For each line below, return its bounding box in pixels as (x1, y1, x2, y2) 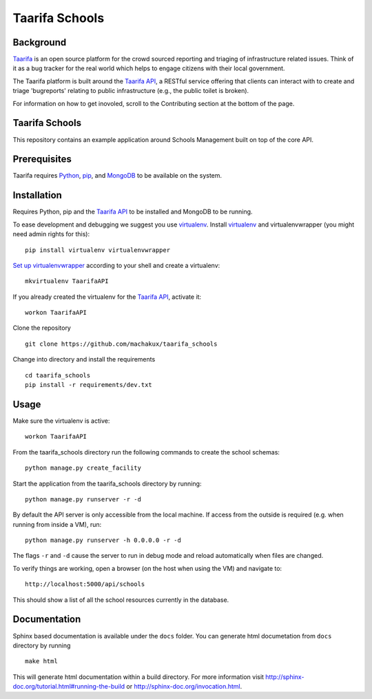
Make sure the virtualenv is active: (12, 417, 110, 425)
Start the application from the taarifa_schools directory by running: (12, 479, 202, 488)
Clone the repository (12, 324, 72, 332)
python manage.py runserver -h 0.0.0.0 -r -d (25, 536, 182, 544)
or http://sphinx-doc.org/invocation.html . (126, 682, 242, 691)
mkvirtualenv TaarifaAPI (25, 278, 109, 285)
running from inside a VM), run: (12, 520, 102, 528)
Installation (12, 189, 62, 201)
